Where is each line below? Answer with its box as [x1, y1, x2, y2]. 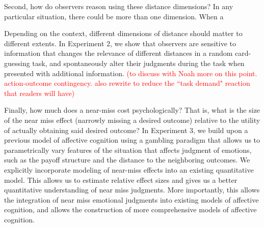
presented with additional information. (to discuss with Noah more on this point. [4, 68, 257, 78]
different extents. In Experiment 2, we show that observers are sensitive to [4, 38, 236, 48]
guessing [4, 57, 30, 68]
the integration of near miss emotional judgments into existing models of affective [4, 194, 259, 205]
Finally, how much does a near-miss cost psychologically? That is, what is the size [4, 105, 260, 115]
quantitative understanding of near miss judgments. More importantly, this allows [4, 184, 260, 195]
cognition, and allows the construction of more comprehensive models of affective [4, 204, 257, 215]
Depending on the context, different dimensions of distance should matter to [4, 28, 243, 39]
